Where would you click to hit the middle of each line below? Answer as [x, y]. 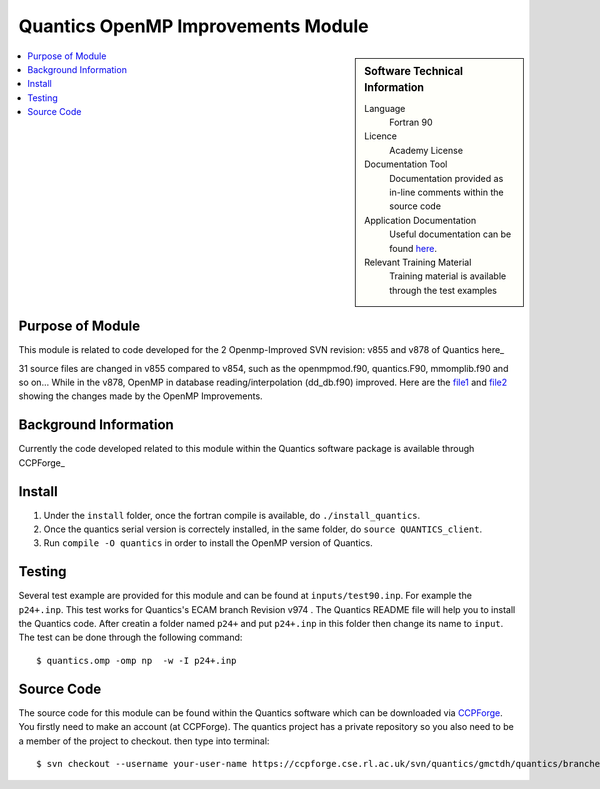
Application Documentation [420, 220]
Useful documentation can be [450, 234]
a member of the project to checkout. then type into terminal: [144, 741]
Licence [380, 136]
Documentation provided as [446, 178]
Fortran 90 [411, 122]
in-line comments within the [446, 192]
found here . [413, 248]
